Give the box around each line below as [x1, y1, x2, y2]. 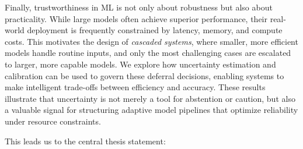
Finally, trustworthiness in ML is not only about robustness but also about [5, 1, 273, 13]
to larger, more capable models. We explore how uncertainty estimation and [5, 58, 276, 70]
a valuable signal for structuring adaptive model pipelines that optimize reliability [5, 104, 298, 116]
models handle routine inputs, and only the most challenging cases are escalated [5, 47, 291, 59]
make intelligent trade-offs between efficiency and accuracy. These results [5, 81, 266, 93]
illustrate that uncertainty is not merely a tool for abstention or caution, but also [5, 92, 295, 104]
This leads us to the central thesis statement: [5, 134, 166, 147]
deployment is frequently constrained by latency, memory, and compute [27, 24, 283, 36]
